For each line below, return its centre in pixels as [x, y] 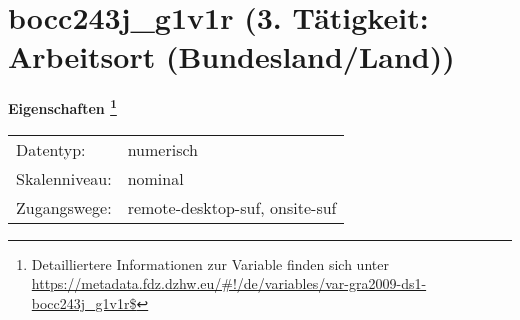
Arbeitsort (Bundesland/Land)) [231, 56]
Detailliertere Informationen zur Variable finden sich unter [210, 263]
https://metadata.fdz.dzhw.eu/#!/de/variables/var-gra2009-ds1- [229, 283]
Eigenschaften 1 [62, 106]
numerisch [162, 149]
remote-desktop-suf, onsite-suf [232, 207]
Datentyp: [51, 149]
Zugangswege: [64, 207]
